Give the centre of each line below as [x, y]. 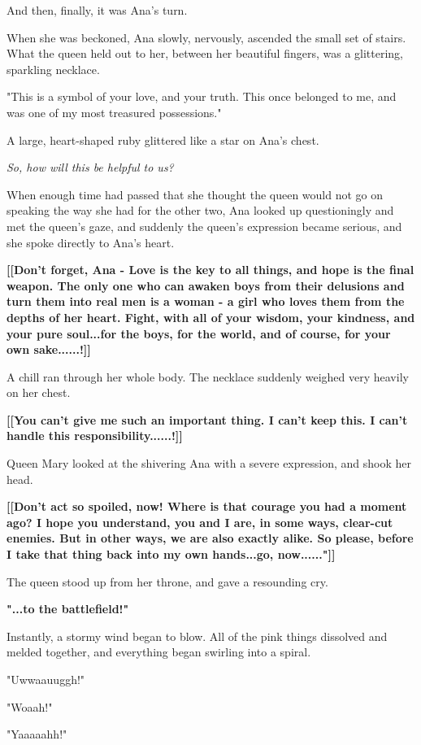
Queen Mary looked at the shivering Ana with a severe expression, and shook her [209, 463]
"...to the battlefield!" [68, 609]
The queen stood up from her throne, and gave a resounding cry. [167, 581]
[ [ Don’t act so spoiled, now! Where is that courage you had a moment [207, 506]
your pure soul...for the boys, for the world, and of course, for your [199, 333]
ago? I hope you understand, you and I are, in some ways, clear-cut [200, 522]
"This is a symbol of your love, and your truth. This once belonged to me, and [202, 96]
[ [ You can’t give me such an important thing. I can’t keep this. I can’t [207, 419]
